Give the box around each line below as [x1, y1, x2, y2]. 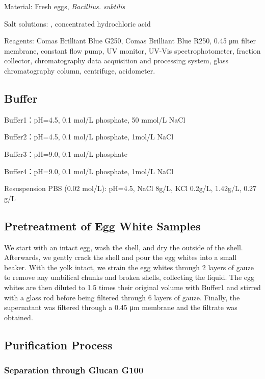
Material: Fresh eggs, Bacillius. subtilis [4, 1, 125, 11]
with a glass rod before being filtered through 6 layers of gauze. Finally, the [4, 292, 240, 302]
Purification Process [4, 337, 113, 352]
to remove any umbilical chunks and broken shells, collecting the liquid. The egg [4, 272, 255, 282]
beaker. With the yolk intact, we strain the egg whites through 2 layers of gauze [4, 262, 254, 272]
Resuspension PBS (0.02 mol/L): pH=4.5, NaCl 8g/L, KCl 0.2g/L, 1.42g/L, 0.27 [4, 183, 257, 194]
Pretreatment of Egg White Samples [4, 218, 201, 233]
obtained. [4, 312, 33, 322]
